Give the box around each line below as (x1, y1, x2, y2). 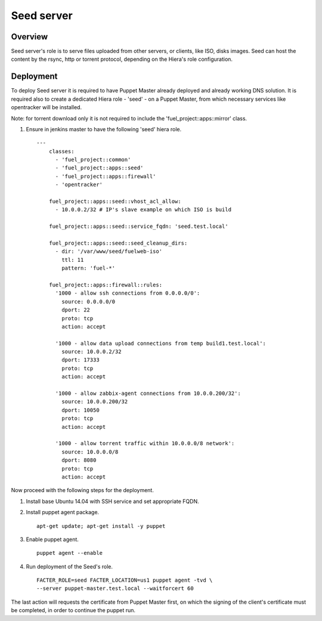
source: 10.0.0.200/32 (61, 398, 128, 405)
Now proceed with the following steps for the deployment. (11, 487, 154, 494)
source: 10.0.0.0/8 (61, 448, 119, 455)
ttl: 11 (61, 257, 84, 263)
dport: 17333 (61, 357, 100, 363)
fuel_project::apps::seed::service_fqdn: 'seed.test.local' (48, 223, 229, 230)
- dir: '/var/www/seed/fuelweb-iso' (55, 248, 163, 255)
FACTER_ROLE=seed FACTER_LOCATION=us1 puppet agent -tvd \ (36, 577, 213, 584)
